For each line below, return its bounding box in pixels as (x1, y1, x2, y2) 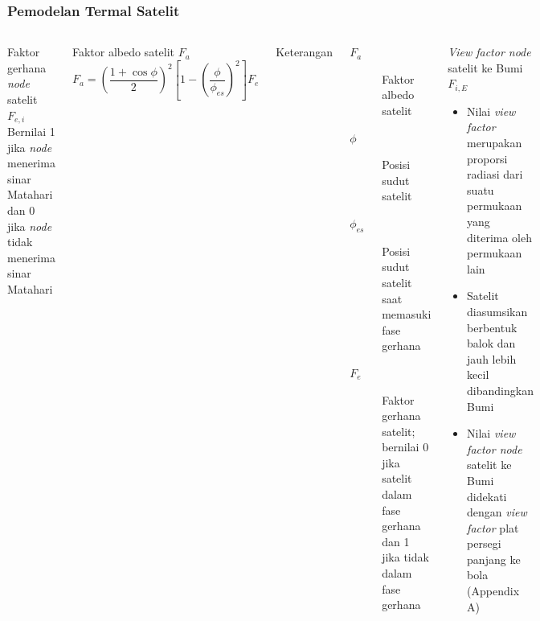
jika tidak (382, 549, 429, 565)
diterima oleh (467, 228, 533, 245)
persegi (467, 535, 501, 552)
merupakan (467, 134, 522, 151)
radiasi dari (467, 166, 523, 183)
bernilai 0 (382, 438, 429, 455)
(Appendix (467, 582, 520, 599)
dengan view (467, 504, 527, 520)
